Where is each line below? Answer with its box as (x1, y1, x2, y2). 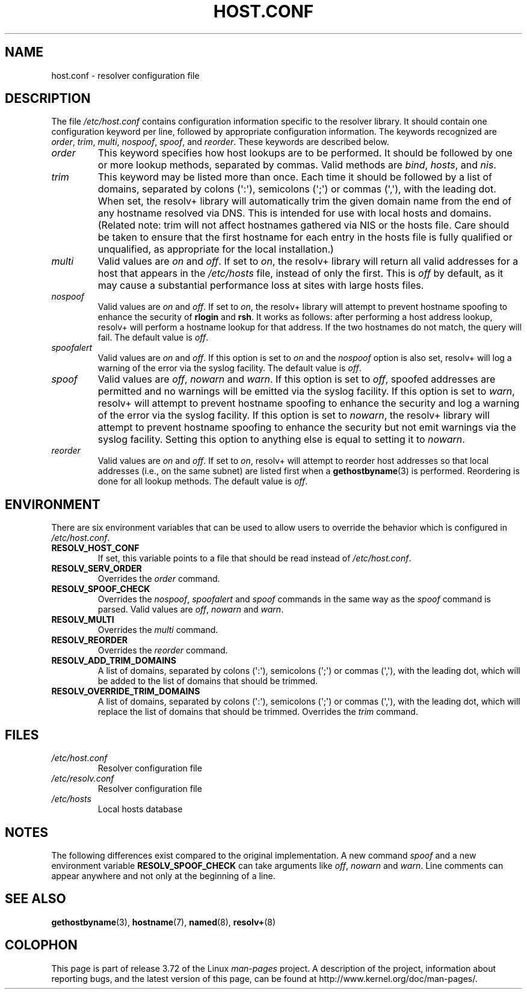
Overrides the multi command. (97, 625, 218, 635)
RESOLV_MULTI (51, 614, 114, 625)
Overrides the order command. (97, 573, 220, 584)
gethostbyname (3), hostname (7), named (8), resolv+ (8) (51, 916, 276, 927)
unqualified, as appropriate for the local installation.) (97, 243, 334, 256)
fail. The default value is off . (97, 332, 209, 343)
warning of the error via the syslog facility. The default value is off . (97, 363, 362, 374)
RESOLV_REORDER (51, 635, 128, 646)
